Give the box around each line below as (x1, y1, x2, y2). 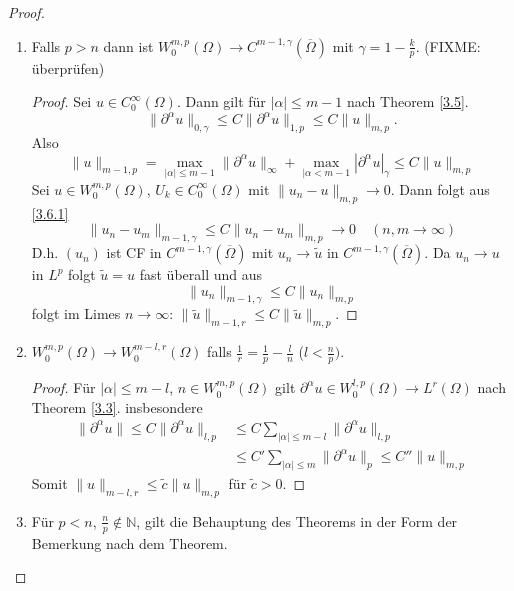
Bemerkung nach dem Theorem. (31, 532, 228, 553)
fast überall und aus (139, 264, 263, 285)
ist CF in (106, 242, 162, 263)
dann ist (103, 35, 154, 56)
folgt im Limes (31, 303, 121, 324)
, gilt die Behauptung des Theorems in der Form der (136, 510, 458, 531)
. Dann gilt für (176, 91, 266, 112)
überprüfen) (31, 57, 105, 78)
